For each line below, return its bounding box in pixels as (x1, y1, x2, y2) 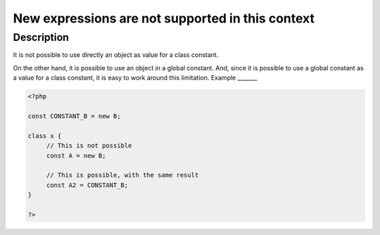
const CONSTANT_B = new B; (27, 112, 121, 120)
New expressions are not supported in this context (13, 11, 315, 26)
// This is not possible (46, 141, 132, 150)
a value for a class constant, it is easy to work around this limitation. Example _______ (13, 74, 258, 82)
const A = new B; (46, 151, 106, 160)
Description (13, 31, 70, 44)
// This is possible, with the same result (46, 171, 199, 179)
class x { (27, 132, 62, 140)
